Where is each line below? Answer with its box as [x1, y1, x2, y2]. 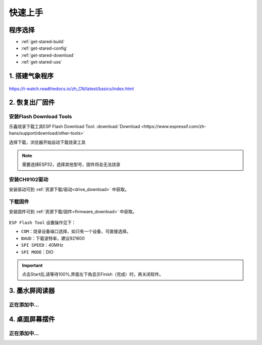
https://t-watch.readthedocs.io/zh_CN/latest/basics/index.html [9, 86, 134, 91]
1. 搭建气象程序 [9, 72, 54, 80]
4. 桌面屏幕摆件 [9, 315, 55, 323]
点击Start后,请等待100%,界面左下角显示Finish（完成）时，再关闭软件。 [22, 272, 164, 277]
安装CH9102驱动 [9, 176, 49, 183]
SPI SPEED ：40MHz [21, 242, 64, 248]
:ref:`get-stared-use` [21, 59, 63, 65]
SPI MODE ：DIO [21, 249, 54, 255]
